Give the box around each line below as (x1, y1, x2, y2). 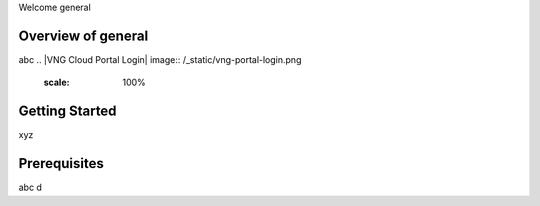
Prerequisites (18, 155, 104, 172)
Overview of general (18, 27, 149, 44)
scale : (43, 76, 70, 89)
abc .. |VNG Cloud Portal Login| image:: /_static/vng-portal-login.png (18, 53, 302, 65)
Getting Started (18, 103, 117, 120)
